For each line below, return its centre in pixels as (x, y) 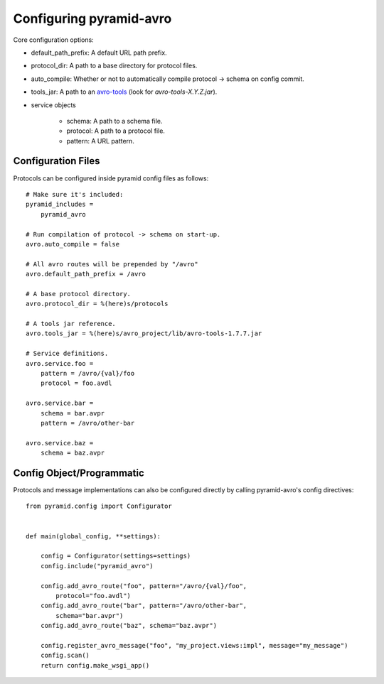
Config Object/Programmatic (79, 473)
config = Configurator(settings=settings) (116, 556)
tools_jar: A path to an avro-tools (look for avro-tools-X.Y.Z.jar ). (124, 92)
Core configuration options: (53, 40)
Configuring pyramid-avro (92, 18)
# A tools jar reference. (71, 324)
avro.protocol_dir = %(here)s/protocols (97, 304)
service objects (53, 105)
